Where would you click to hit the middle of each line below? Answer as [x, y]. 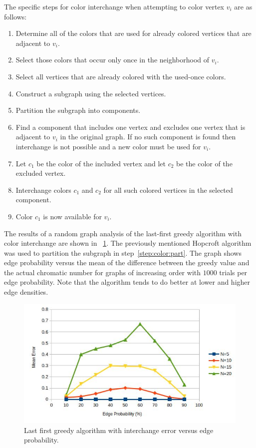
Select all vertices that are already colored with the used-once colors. [121, 76]
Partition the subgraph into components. [78, 110]
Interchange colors [43, 190]
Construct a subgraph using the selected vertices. [91, 93]
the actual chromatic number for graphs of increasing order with [103, 272]
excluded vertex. [41, 173]
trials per [233, 272]
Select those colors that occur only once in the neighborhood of [113, 60]
